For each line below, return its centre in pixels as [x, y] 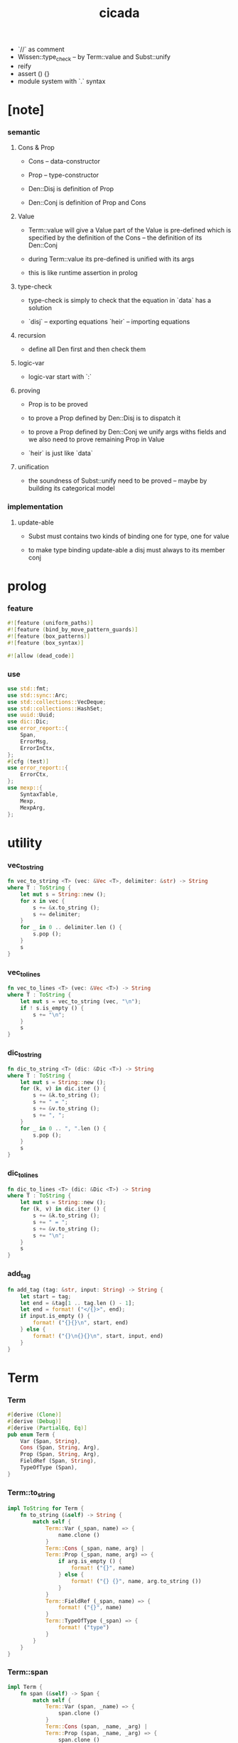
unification [33, 467]
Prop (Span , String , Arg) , [60, 1454]
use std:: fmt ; [28, 688]
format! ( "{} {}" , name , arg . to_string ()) [136, 1581]
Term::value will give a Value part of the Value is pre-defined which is [130, 230]
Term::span [28, 1672]
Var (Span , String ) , [50, 1441]
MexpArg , [33, 808]
